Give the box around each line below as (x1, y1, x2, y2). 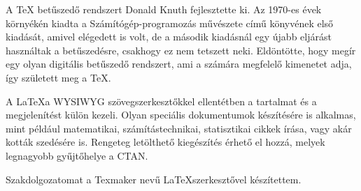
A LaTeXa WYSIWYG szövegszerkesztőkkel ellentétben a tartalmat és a (6, 93, 317, 108)
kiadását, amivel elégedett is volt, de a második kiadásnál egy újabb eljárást (6, 29, 332, 44)
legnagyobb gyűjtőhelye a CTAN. (6, 148, 148, 162)
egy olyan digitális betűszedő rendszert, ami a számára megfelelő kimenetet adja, (6, 56, 352, 71)
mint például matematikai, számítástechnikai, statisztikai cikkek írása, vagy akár (6, 121, 352, 135)
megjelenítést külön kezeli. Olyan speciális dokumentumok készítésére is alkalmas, (6, 107, 356, 122)
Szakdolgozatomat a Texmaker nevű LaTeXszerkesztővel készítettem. (6, 171, 302, 186)
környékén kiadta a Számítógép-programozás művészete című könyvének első (6, 15, 334, 30)
